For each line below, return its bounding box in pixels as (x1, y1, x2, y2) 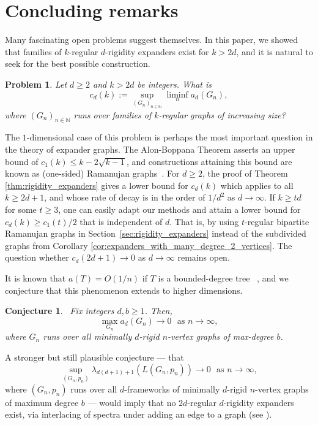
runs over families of (73, 108, 152, 121)
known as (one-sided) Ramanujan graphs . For (5, 167, 180, 180)
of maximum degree (5, 396, 79, 408)
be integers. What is (137, 77, 212, 90)
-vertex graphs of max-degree (168, 330, 274, 343)
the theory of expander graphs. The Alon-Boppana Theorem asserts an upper (5, 143, 295, 156)
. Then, (144, 304, 172, 317)
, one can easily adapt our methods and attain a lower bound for (58, 203, 301, 216)
